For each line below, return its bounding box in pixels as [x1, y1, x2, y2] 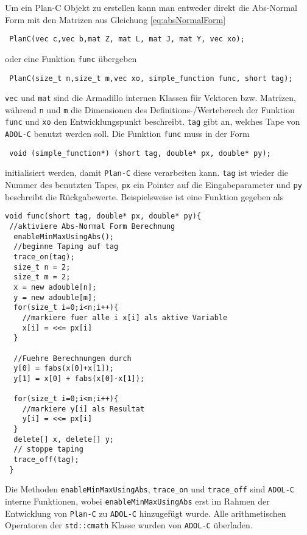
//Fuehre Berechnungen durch [13, 354, 132, 363]
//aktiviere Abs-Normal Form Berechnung [9, 222, 175, 231]
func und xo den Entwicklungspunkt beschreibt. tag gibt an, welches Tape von [5, 115, 300, 128]
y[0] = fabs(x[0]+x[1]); [13, 364, 114, 373]
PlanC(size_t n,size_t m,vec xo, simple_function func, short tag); [9, 74, 293, 83]
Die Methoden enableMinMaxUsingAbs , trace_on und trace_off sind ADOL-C [5, 483, 295, 495]
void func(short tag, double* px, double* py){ [5, 212, 202, 221]
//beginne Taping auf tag [13, 242, 119, 251]
